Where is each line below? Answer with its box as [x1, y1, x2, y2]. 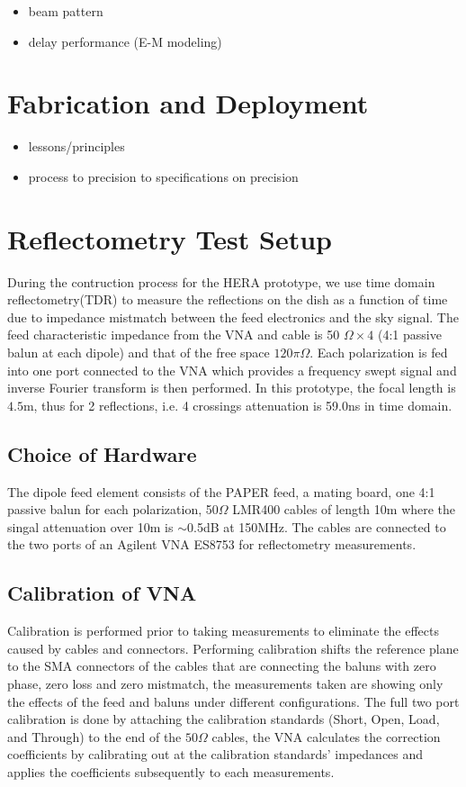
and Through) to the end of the [7, 727, 182, 746]
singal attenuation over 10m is [7, 517, 174, 536]
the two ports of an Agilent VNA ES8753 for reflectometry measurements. [7, 535, 417, 554]
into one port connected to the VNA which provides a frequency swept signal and [7, 360, 457, 379]
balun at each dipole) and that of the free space [7, 343, 270, 361]
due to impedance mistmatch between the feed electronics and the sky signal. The [7, 307, 459, 326]
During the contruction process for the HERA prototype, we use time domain [7, 272, 435, 291]
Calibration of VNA [7, 579, 197, 607]
